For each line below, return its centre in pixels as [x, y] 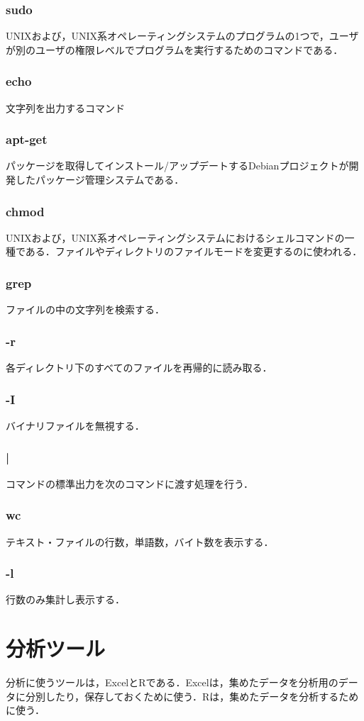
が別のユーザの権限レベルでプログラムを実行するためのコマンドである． [175, 49]
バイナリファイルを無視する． [75, 425]
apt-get [27, 139]
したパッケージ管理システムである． [100, 180]
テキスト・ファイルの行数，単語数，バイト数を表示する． [140, 541]
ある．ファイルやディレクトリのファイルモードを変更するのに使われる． [194, 251]
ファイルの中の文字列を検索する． [85, 309]
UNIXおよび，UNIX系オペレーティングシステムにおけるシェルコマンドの [175, 237]
